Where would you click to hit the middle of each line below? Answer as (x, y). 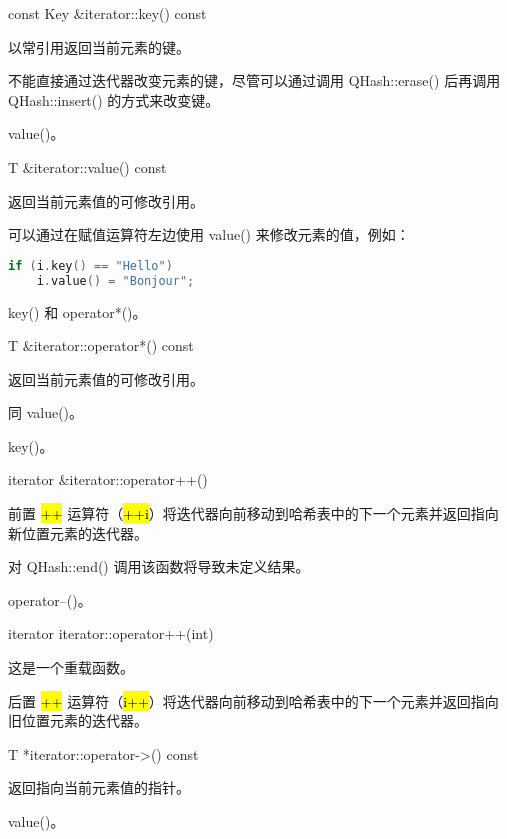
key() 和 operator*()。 (77, 311)
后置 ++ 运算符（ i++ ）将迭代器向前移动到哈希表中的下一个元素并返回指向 (253, 700)
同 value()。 (46, 412)
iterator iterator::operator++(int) (111, 633)
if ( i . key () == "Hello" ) (90, 265)
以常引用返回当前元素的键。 (99, 46)
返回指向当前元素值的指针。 (99, 787)
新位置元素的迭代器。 (78, 532)
